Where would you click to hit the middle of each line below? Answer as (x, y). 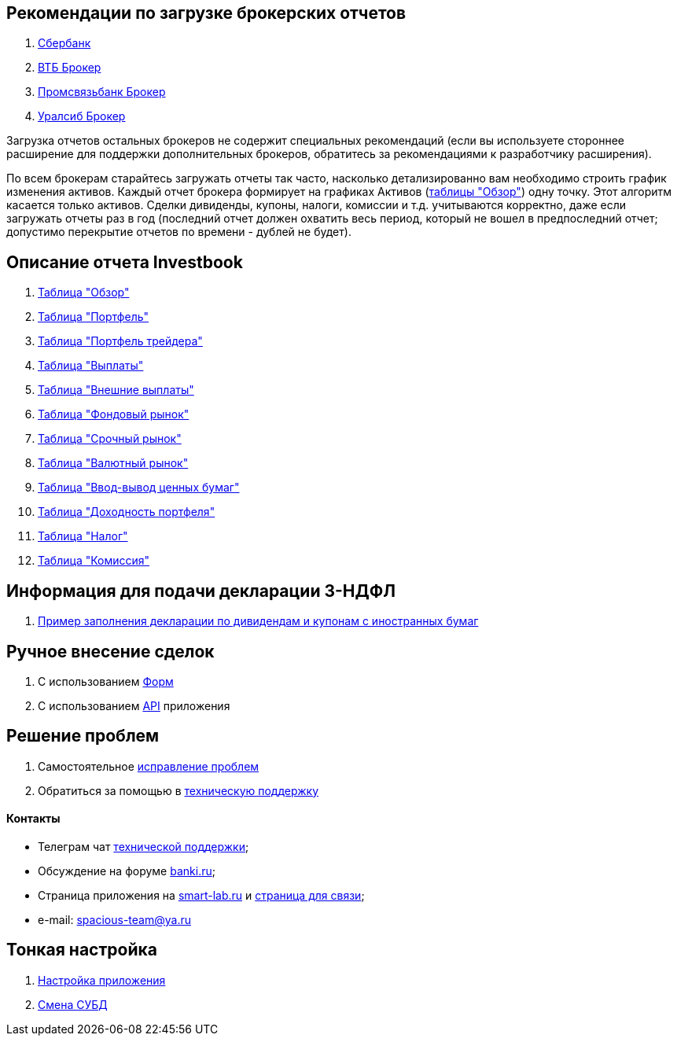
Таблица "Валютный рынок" (113, 463)
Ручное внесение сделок (110, 651)
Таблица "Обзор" (84, 293)
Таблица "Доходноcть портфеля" (127, 512)
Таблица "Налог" (83, 536)
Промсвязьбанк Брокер (102, 92)
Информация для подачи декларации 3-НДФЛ (201, 591)
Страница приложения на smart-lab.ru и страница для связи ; (201, 896)
